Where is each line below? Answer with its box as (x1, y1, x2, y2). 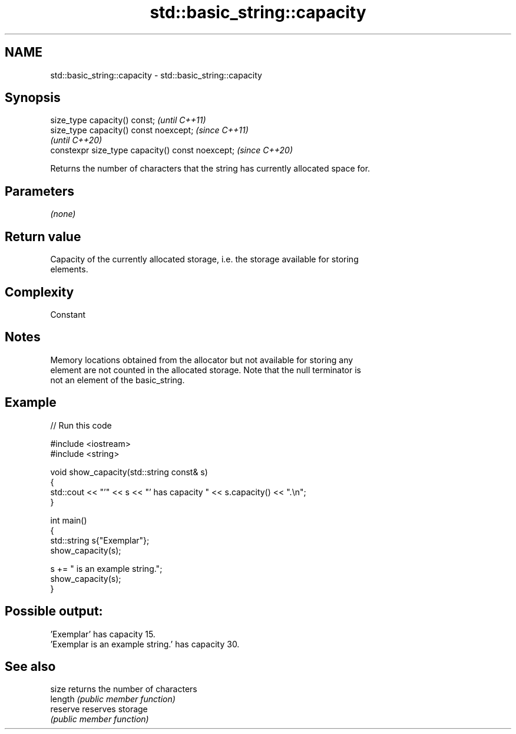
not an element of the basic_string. (50, 374, 185, 385)
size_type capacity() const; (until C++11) (50, 115, 206, 126)
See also (5, 659, 56, 674)
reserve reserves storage (50, 704, 148, 715)
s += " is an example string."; (50, 563, 163, 574)
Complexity (5, 284, 74, 299)
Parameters (5, 183, 74, 199)
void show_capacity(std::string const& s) (50, 466, 208, 477)
